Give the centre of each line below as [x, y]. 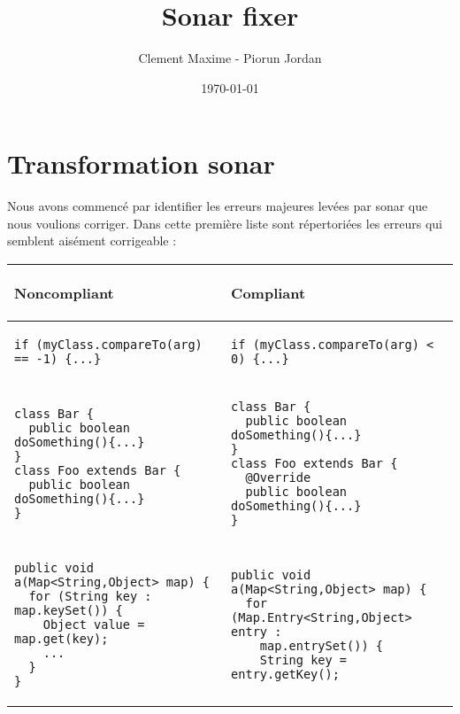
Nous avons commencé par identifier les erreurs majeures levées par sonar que [218, 206]
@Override [278, 478]
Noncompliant [64, 293]
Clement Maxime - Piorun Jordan [230, 58]
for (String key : [90, 597]
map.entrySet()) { [321, 646]
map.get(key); [61, 639]
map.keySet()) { [69, 611]
